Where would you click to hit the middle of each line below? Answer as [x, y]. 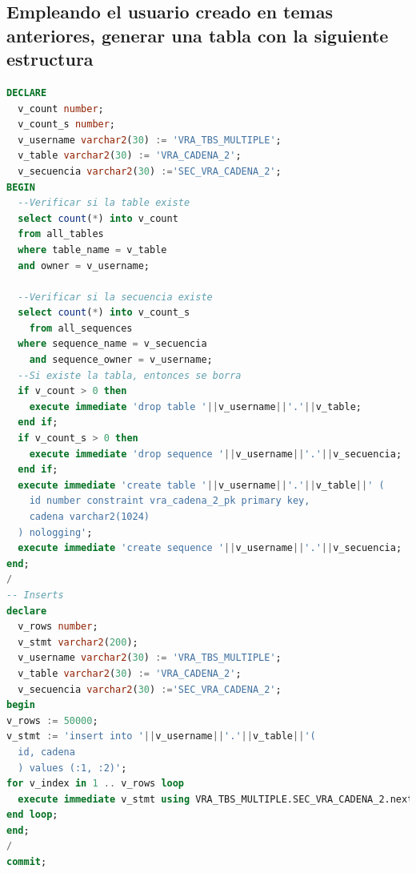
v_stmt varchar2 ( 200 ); [78, 642]
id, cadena [46, 752]
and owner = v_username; [84, 266]
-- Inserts [35, 595]
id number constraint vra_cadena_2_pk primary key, [170, 501]
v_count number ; [61, 109]
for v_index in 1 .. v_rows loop [96, 784]
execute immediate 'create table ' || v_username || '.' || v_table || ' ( [201, 485]
